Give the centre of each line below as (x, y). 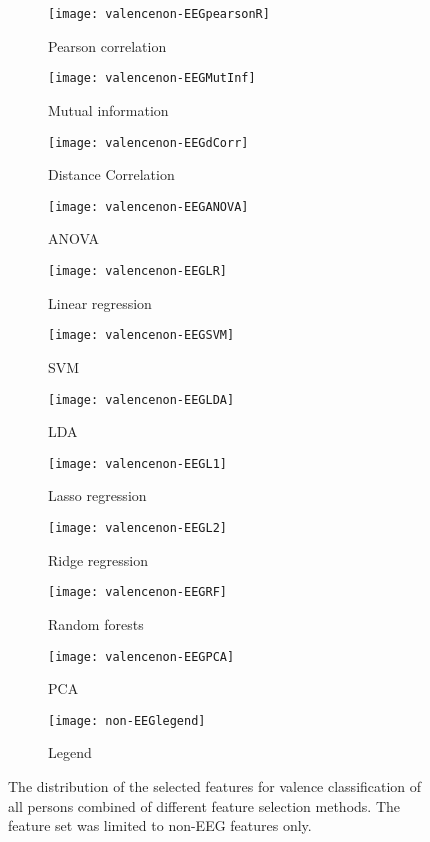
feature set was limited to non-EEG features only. (160, 825)
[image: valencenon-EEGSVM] (141, 335)
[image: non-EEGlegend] (127, 720)
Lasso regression (97, 495)
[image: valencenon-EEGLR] (137, 271)
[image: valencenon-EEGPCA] (141, 656)
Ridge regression (98, 559)
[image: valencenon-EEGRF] (137, 592)
